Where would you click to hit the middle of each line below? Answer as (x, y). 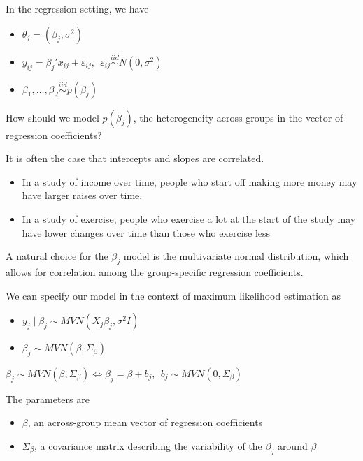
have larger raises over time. (82, 195)
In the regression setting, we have (77, 8)
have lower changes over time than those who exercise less (146, 232)
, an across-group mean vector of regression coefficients (145, 422)
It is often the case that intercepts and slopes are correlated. (135, 158)
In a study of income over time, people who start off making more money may (190, 181)
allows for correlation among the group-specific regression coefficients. (155, 271)
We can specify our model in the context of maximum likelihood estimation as (173, 295)
